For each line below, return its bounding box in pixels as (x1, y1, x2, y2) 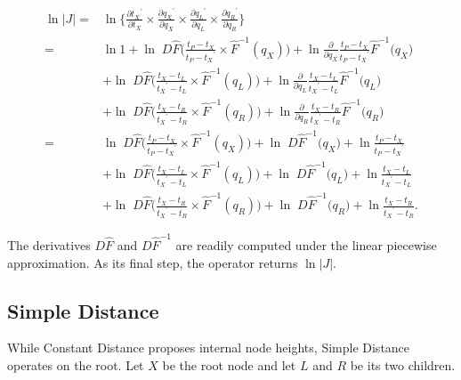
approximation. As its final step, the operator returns (7, 253, 298, 271)
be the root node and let (162, 356, 296, 374)
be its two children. (350, 356, 456, 374)
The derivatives (7, 236, 91, 255)
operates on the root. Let (7, 356, 144, 374)
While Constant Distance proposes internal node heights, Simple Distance (7, 338, 410, 357)
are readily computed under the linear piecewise (175, 236, 437, 255)
